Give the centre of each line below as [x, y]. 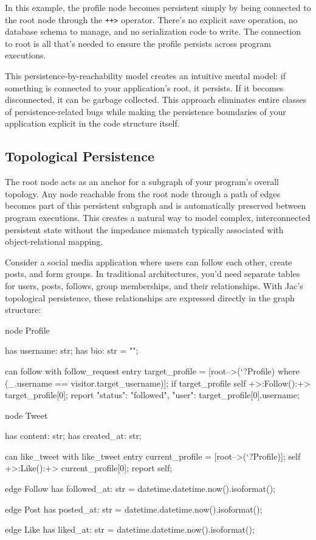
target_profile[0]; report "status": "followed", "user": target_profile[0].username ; [152, 395]
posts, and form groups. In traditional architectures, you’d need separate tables [153, 274]
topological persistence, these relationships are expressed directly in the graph [150, 297]
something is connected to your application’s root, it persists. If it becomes [144, 87]
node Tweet [26, 415]
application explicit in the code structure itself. [92, 123]
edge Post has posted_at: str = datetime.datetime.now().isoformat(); [134, 509]
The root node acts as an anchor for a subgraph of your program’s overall [142, 182]
